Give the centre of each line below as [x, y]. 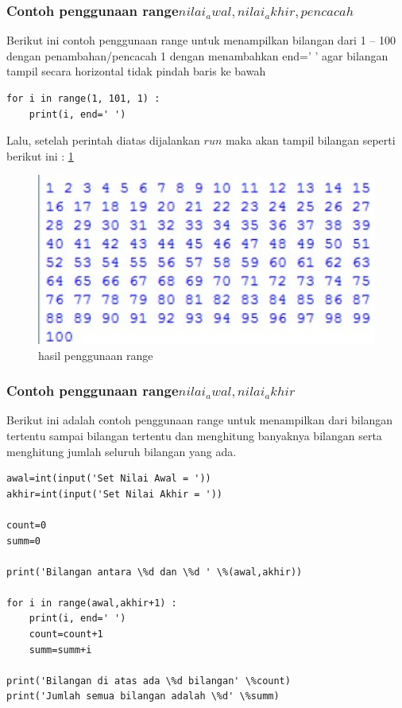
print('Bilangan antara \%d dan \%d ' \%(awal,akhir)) [155, 572]
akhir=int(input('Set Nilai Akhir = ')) [115, 494]
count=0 [27, 525]
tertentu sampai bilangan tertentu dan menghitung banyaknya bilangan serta [194, 435]
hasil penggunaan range [96, 355]
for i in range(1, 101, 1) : [83, 99]
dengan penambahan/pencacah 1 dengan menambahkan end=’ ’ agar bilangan [197, 55]
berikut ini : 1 [40, 155]
